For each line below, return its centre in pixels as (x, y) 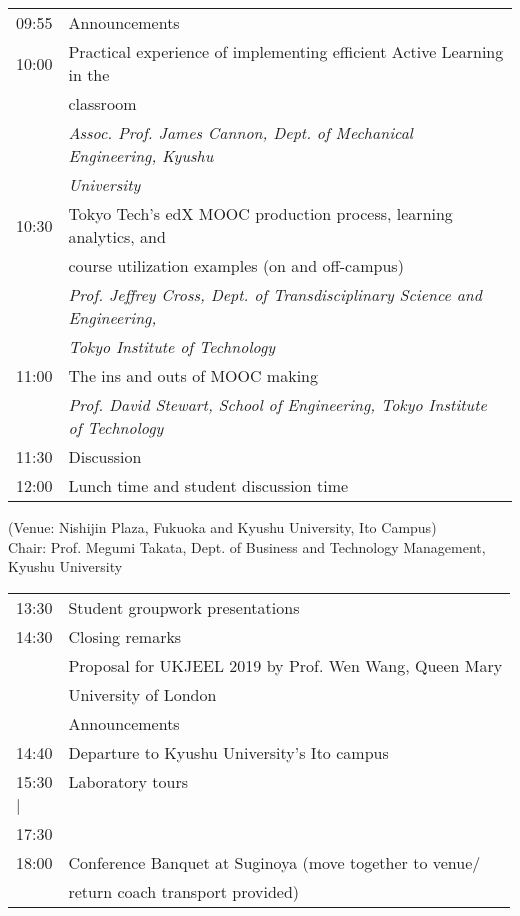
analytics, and (117, 236)
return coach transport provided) (184, 891)
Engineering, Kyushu (141, 155)
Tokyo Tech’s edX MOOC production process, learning (260, 213)
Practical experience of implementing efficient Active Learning (286, 51)
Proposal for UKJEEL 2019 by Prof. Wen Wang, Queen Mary (285, 665)
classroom (102, 103)
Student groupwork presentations (184, 607)
